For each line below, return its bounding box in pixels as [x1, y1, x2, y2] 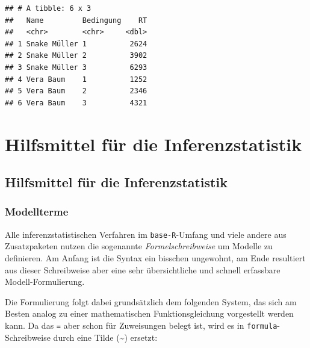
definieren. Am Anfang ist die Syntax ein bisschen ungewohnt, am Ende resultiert [5, 251, 306, 264]
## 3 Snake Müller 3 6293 [5, 63, 147, 72]
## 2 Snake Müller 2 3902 [5, 51, 147, 60]
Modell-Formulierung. [5, 275, 85, 288]
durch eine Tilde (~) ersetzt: [53, 331, 158, 343]
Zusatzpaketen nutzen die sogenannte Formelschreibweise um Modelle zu [5, 240, 273, 252]
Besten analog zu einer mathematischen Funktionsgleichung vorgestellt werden [5, 307, 294, 320]
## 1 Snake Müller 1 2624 [5, 39, 147, 48]
